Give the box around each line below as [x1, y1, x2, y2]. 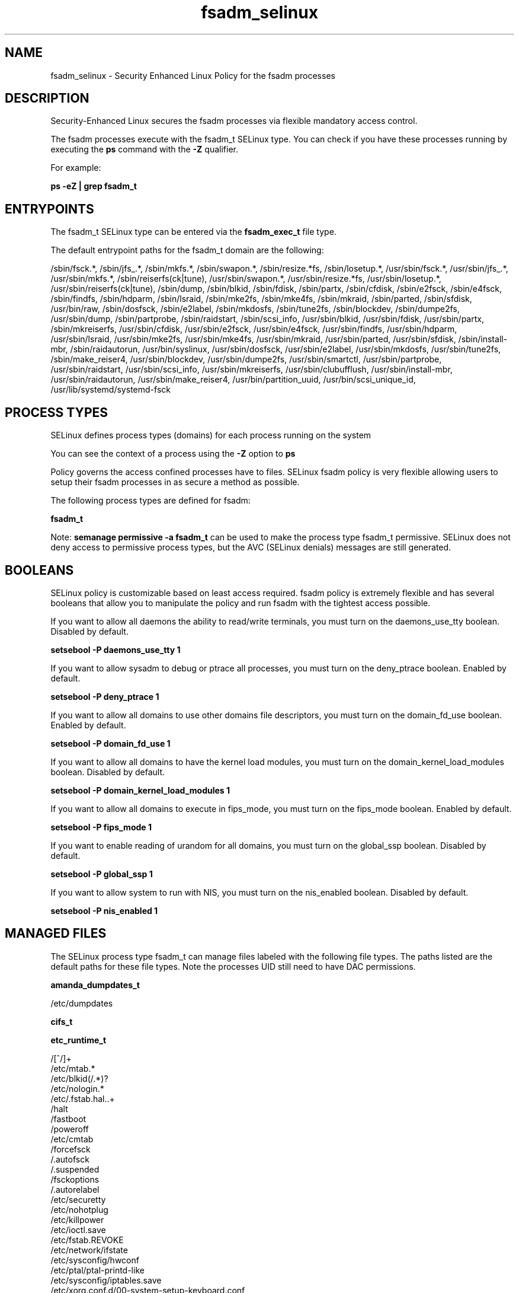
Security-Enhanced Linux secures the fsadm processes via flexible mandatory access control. [50, 116, 418, 126]
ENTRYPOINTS [5, 201, 94, 216]
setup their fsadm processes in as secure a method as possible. [50, 477, 300, 488]
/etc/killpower [50, 1214, 104, 1225]
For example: [50, 163, 101, 173]
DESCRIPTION [5, 91, 89, 106]
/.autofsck [50, 1154, 89, 1164]
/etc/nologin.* [50, 1083, 104, 1094]
